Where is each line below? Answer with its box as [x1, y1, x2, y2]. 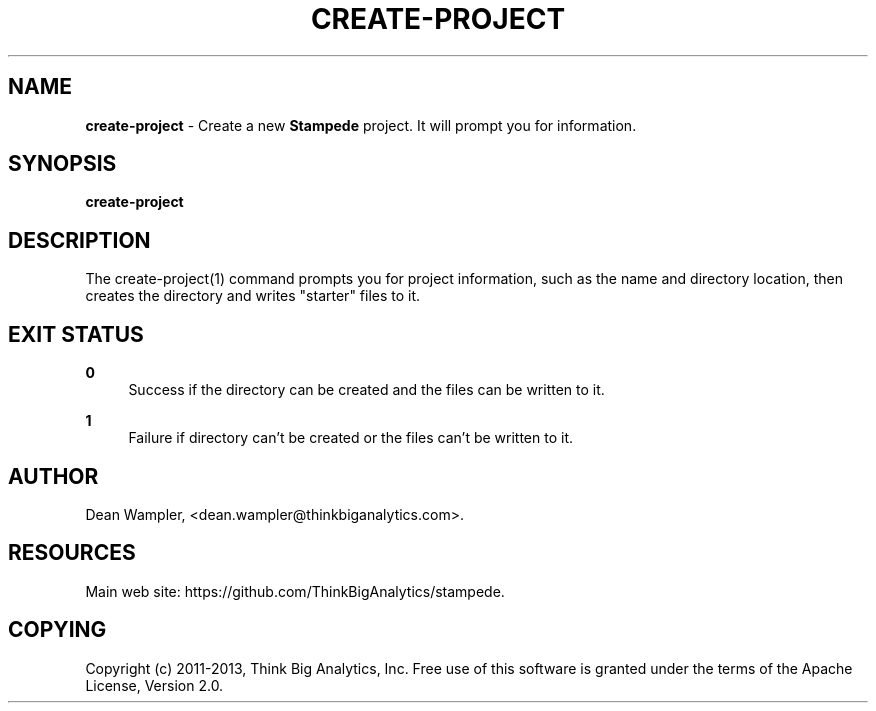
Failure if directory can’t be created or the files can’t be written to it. [128, 429, 573, 447]
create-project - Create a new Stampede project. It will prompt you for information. [85, 116, 637, 134]
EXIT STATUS [8, 321, 144, 347]
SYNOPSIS [8, 151, 117, 177]
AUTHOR [8, 463, 99, 489]
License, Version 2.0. [85, 676, 224, 694]
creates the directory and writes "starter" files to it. [85, 287, 421, 305]
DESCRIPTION [8, 227, 151, 253]
